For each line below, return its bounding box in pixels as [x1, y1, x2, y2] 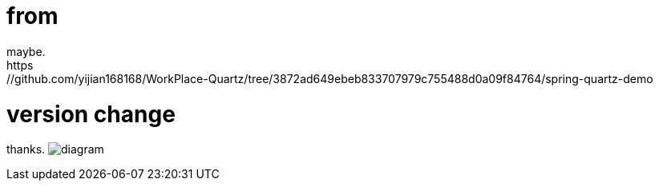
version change [6, 100, 176, 128]
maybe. [6, 44, 46, 58]
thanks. [6, 142, 46, 157]
